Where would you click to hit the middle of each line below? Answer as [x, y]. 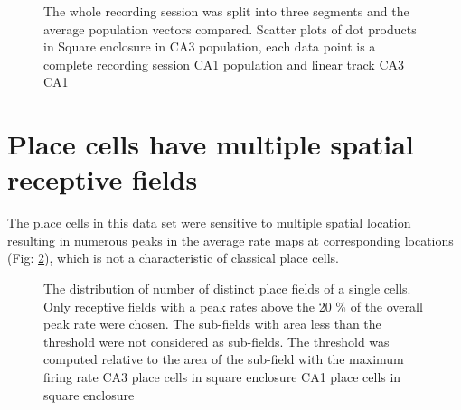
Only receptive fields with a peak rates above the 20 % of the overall [233, 306]
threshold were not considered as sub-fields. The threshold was [216, 341]
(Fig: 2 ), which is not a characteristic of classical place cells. [173, 258]
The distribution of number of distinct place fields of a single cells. [227, 289]
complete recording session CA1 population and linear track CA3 [224, 64]
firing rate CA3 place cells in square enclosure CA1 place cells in [222, 377]
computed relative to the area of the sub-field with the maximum [224, 359]
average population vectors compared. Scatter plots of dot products [230, 28]
